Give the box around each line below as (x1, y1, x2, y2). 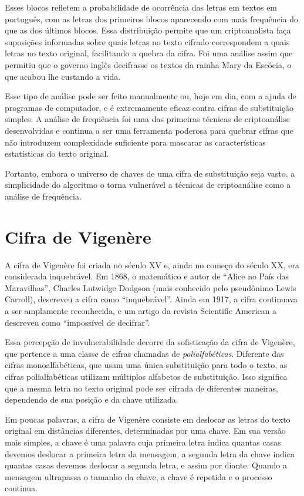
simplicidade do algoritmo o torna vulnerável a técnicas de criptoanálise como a (5, 178, 291, 191)
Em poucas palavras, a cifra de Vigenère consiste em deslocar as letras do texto (5, 413, 291, 425)
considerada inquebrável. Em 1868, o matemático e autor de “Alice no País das (5, 270, 289, 282)
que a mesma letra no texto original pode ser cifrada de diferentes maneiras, (5, 382, 279, 394)
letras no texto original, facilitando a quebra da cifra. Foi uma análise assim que (5, 47, 293, 59)
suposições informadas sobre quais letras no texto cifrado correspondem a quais (5, 35, 290, 48)
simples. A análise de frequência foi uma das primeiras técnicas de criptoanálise (5, 113, 290, 125)
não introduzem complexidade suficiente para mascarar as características (5, 136, 266, 148)
